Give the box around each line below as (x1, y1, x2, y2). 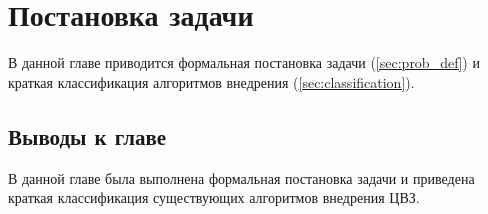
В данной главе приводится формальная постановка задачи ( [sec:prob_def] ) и (8, 52, 480, 73)
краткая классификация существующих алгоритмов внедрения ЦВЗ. (8, 187, 420, 208)
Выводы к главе (8, 120, 167, 151)
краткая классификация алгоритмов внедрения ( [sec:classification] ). (8, 71, 415, 92)
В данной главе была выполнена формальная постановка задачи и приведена (8, 167, 475, 188)
